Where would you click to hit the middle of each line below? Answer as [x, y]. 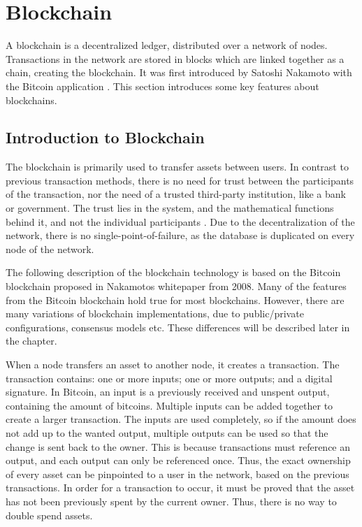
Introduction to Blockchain [105, 137]
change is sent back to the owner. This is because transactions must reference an [178, 446]
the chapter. [31, 341]
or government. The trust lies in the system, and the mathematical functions [170, 208]
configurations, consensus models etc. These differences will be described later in [178, 327]
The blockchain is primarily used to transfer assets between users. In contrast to [177, 167]
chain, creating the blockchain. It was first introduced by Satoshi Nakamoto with [179, 72]
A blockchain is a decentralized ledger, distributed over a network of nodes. [167, 45]
